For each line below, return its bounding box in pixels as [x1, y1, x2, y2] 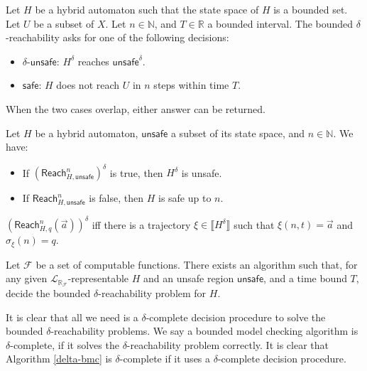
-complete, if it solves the [10, 337, 119, 352]
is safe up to [158, 190, 212, 205]
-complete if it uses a [119, 351, 211, 366]
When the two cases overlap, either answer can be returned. [6, 101, 265, 116]
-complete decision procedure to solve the [146, 309, 326, 324]
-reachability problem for [98, 286, 207, 301]
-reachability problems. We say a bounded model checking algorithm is [50, 323, 358, 338]
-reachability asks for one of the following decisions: [6, 30, 229, 45]
